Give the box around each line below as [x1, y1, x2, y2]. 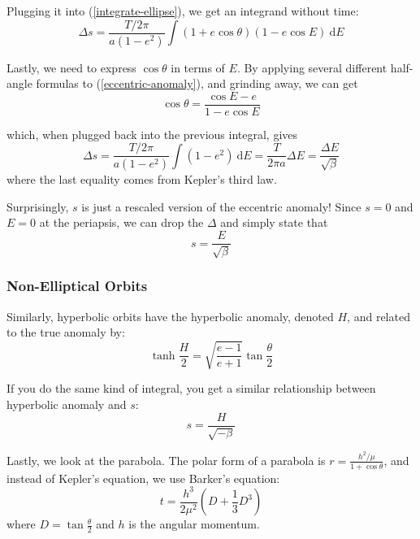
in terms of [171, 59, 225, 76]
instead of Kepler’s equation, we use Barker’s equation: [6, 469, 280, 486]
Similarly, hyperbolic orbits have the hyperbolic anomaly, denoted [6, 307, 334, 324]
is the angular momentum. [128, 515, 260, 532]
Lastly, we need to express [6, 59, 136, 76]
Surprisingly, [6, 198, 69, 215]
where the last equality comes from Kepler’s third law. [6, 171, 277, 188]
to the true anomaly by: [6, 324, 125, 341]
